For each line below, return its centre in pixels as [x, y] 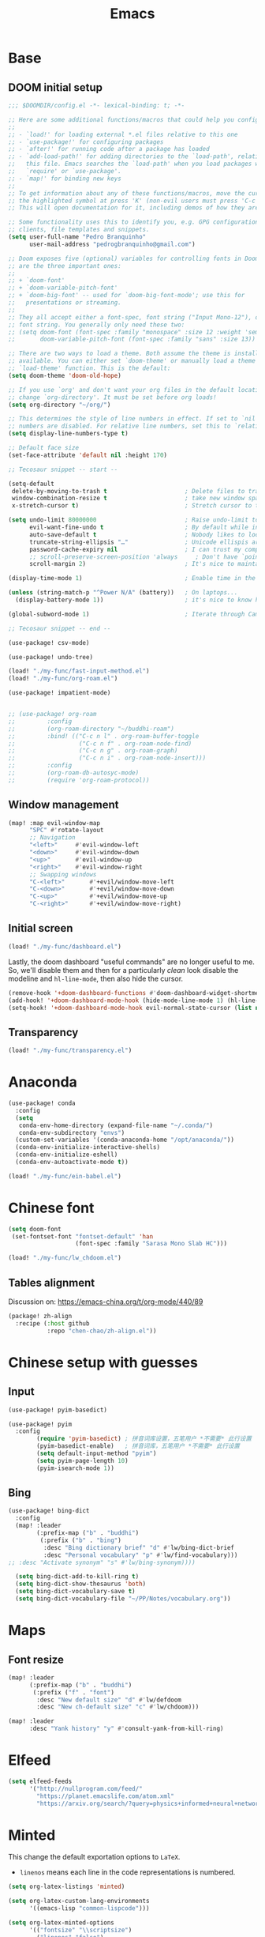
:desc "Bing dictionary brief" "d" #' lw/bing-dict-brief [139, 1547]
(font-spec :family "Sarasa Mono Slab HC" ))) [151, 1244]
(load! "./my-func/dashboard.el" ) [65, 946]
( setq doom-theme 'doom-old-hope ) [65, 375]
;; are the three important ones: [65, 266]
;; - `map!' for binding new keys [65, 179]
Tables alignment [52, 1282]
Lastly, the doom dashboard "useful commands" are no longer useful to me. [131, 962]
